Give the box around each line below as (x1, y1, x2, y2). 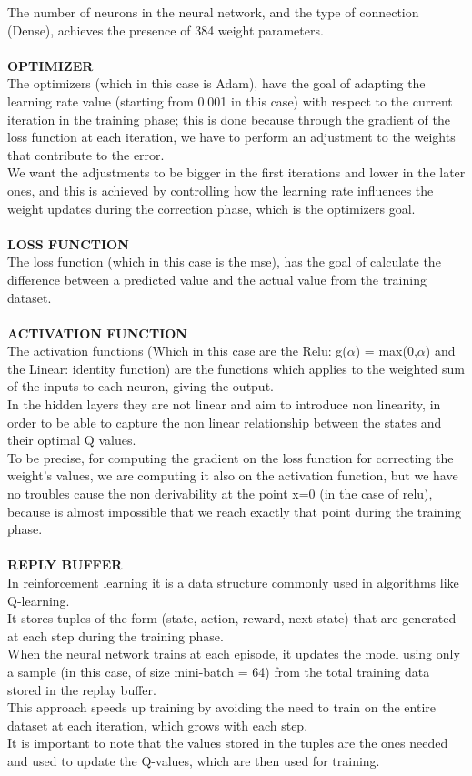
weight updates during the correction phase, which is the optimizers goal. (7, 198, 416, 217)
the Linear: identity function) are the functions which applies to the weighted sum (7, 358, 465, 378)
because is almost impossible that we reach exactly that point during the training (7, 501, 462, 520)
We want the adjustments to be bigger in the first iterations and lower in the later (7, 163, 466, 182)
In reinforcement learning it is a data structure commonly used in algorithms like (7, 573, 459, 591)
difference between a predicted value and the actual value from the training (7, 269, 427, 288)
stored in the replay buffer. (7, 680, 156, 699)
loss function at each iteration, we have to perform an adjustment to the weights (7, 127, 456, 146)
